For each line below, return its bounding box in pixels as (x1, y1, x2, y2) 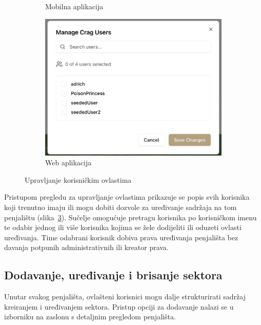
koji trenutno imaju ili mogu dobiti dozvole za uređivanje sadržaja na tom (4, 202, 237, 213)
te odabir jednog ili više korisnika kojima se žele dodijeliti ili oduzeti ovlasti (4, 222, 242, 233)
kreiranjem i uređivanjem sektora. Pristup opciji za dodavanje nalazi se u (4, 301, 234, 312)
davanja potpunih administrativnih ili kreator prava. (4, 242, 169, 253)
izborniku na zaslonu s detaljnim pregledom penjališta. (4, 311, 176, 322)
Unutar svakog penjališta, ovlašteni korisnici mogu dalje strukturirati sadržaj (4, 291, 246, 302)
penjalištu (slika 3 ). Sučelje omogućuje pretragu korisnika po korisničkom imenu (4, 212, 257, 222)
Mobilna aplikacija (45, 1, 104, 11)
